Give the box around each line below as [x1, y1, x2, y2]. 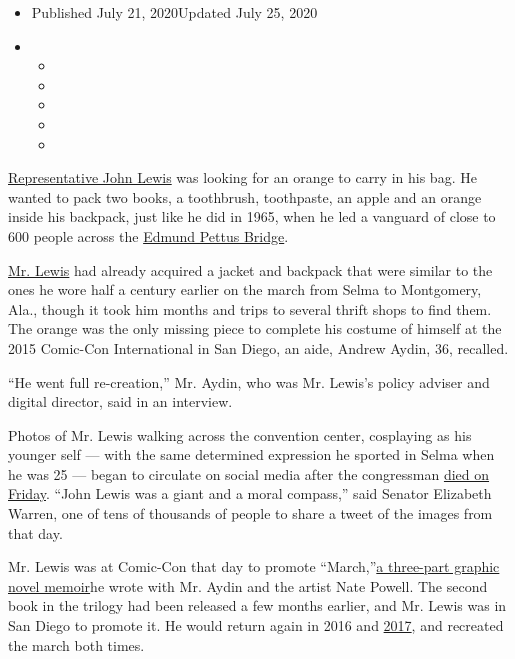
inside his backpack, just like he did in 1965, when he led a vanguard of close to [8, 206, 496, 227]
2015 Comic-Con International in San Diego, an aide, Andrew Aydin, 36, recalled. [8, 337, 509, 358]
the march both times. [8, 634, 145, 655]
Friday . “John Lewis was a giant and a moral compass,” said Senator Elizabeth [8, 483, 492, 504]
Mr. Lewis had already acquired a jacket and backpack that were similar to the [8, 259, 493, 280]
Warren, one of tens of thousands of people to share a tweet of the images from [8, 503, 493, 524]
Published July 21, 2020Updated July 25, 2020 [31, 2, 318, 22]
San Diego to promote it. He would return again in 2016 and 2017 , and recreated [8, 615, 504, 636]
